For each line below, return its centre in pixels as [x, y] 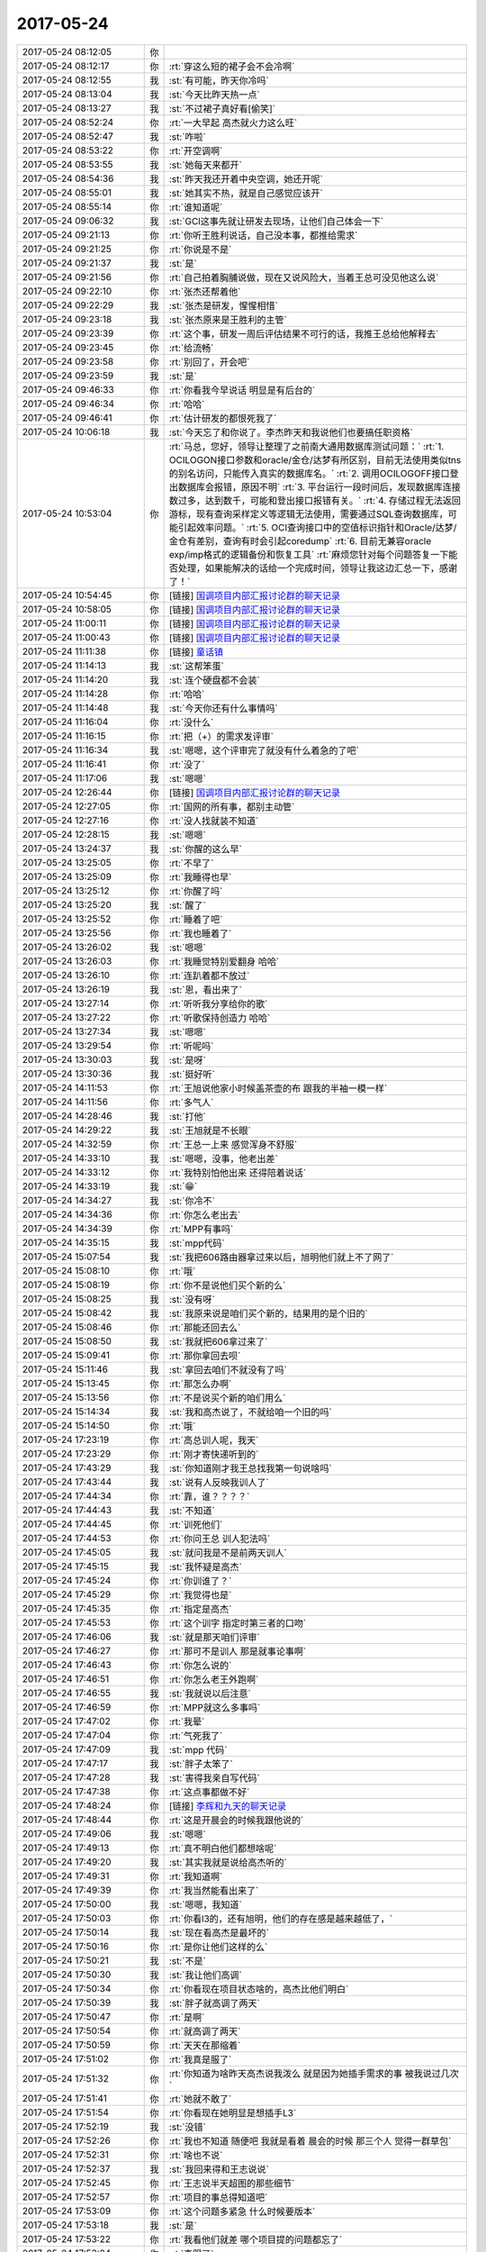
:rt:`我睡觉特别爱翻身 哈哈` [224, 961]
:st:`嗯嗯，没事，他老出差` [223, 1158]
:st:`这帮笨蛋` [196, 666]
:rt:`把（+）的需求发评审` [221, 736]
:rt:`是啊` [187, 2017]
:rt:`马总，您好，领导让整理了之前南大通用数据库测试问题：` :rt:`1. [306, 446]
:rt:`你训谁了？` [200, 1581]
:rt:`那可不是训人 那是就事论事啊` [238, 1651]
